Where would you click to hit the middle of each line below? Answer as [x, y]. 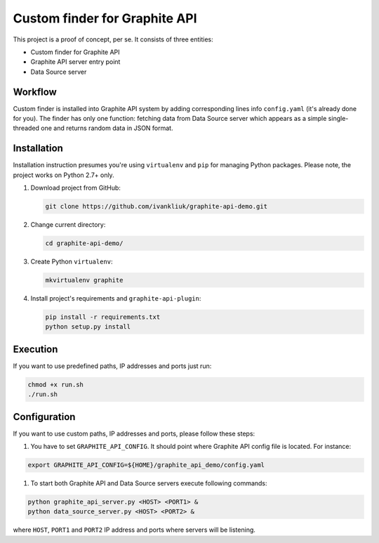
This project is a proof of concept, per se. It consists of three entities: [113, 39]
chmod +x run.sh [56, 384]
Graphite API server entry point [75, 62]
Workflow [35, 92]
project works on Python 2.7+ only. [64, 175]
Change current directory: [68, 225]
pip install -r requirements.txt [103, 317]
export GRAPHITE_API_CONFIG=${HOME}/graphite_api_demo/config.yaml [146, 465]
